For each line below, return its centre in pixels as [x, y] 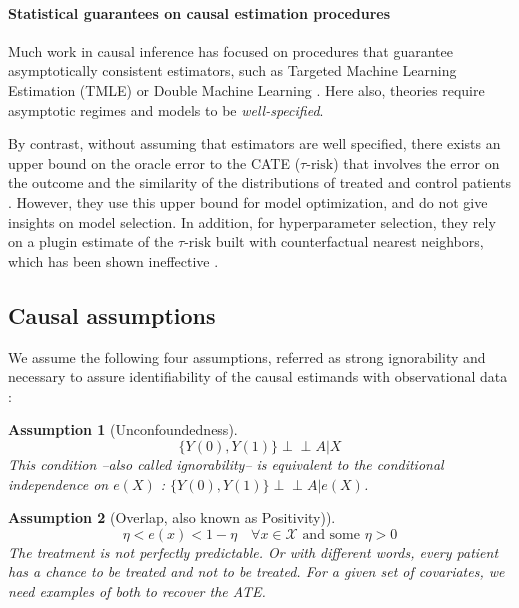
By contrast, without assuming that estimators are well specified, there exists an [254, 143]
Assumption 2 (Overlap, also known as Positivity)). [172, 517]
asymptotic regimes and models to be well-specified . [166, 109]
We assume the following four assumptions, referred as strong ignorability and [247, 356]
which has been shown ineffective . [113, 260]
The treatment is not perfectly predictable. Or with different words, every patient [253, 551]
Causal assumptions [112, 314]
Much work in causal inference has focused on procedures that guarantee [231, 50]
